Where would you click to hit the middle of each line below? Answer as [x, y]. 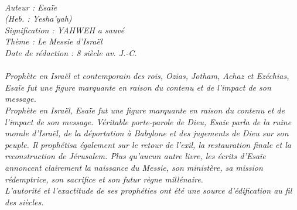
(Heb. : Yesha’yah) [38, 18]
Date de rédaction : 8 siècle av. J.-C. [71, 52]
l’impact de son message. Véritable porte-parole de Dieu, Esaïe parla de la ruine [148, 121]
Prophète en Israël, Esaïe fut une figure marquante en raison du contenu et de [145, 110]
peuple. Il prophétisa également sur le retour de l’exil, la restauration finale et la [148, 144]
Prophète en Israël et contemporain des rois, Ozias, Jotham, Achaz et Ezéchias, [147, 76]
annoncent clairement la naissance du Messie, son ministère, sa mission [134, 167]
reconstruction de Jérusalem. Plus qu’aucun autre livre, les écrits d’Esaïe [135, 156]
